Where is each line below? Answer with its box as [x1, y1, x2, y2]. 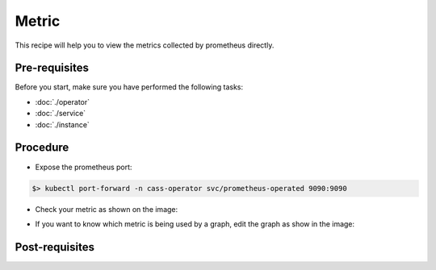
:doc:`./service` [35, 109, 86, 118]
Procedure [15, 141, 69, 155]
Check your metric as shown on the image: [35, 204, 178, 214]
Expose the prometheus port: [35, 162, 132, 172]
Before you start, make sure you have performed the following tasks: [15, 82, 244, 92]
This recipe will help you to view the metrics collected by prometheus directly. [15, 40, 275, 50]
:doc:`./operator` [35, 97, 90, 106]
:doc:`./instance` [35, 119, 90, 129]
